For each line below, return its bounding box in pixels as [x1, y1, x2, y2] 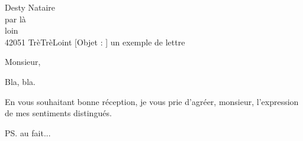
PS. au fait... [5, 126, 51, 139]
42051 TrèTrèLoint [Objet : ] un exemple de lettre [5, 35, 185, 48]
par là [5, 12, 26, 25]
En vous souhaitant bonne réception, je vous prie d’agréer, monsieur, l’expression [5, 95, 299, 107]
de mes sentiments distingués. [5, 107, 112, 119]
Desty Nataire [5, 1, 56, 13]
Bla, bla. [5, 75, 36, 87]
